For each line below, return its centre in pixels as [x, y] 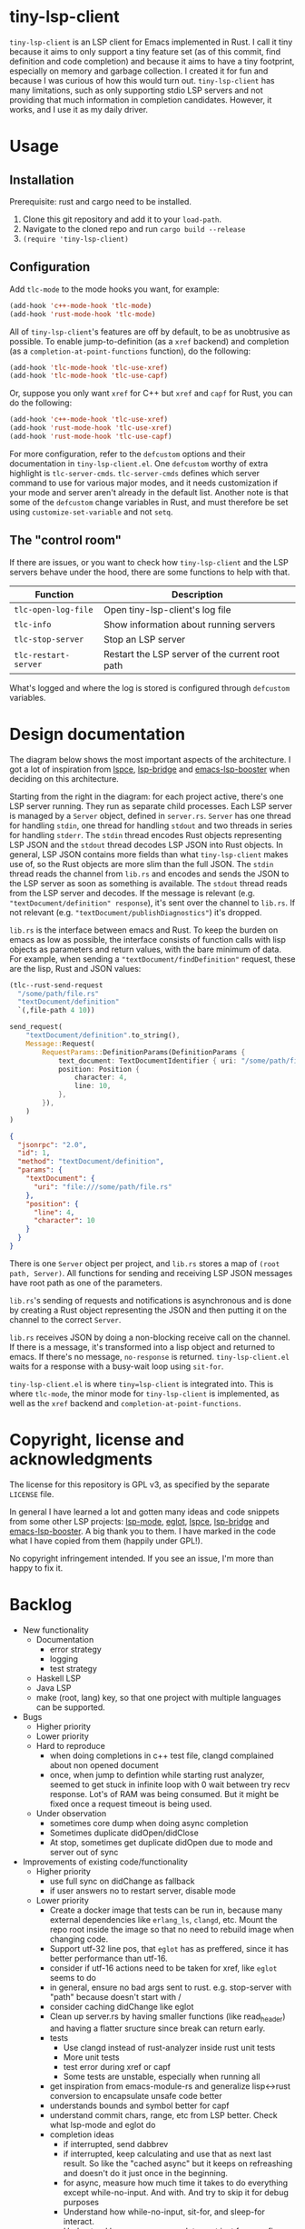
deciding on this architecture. [64, 778]
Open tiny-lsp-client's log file [167, 609]
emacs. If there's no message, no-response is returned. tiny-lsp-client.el [150, 1356]
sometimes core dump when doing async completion [149, 1823]
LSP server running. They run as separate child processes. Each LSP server [151, 805]
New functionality [55, 1630]
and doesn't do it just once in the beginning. [146, 2173]
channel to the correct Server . [65, 1319]
